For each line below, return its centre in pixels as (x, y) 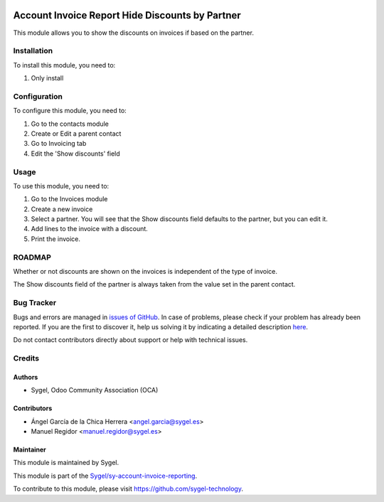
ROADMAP (32, 257)
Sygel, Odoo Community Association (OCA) (95, 390)
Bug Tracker (35, 303)
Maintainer (30, 450)
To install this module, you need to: (64, 65)
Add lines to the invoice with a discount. (90, 229)
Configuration (38, 96)
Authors (26, 377)
